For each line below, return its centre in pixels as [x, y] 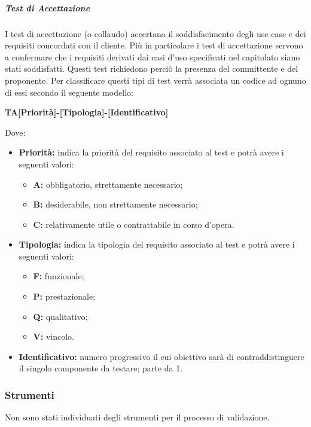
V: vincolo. [54, 336]
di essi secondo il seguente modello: [69, 92]
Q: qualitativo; [60, 316]
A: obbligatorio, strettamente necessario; [108, 184]
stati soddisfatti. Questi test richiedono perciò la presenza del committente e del [152, 68]
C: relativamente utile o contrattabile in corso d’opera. [134, 224]
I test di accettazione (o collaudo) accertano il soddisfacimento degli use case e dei [155, 33]
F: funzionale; [59, 276]
